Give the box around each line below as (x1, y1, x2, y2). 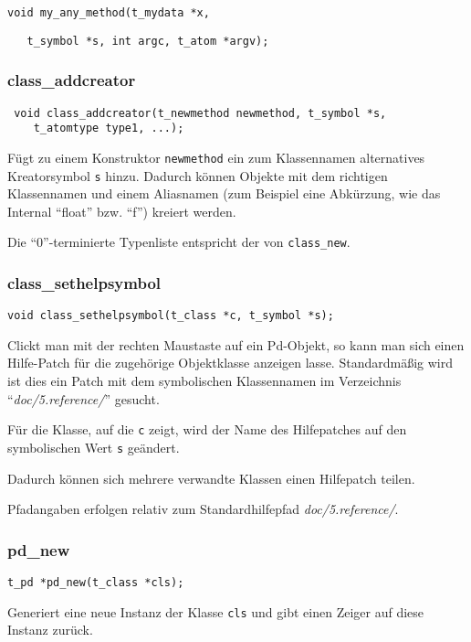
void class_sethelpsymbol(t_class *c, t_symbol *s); (7, 309, 334, 323)
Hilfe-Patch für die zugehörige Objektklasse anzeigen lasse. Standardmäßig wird (7, 353, 453, 372)
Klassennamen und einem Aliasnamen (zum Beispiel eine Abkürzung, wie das (7, 184, 441, 203)
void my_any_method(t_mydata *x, (7, 6, 210, 19)
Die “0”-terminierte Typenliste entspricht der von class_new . (7, 232, 351, 251)
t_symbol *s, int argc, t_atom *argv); (26, 34, 269, 48)
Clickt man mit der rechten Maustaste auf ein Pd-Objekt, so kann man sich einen (7, 335, 465, 354)
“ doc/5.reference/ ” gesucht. (7, 389, 160, 408)
